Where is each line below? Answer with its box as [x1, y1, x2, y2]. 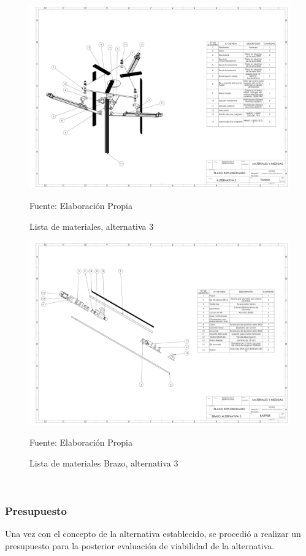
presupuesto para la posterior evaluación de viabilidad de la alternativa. [5, 539, 275, 552]
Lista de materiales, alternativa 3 [29, 219, 154, 232]
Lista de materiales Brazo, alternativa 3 [29, 456, 178, 469]
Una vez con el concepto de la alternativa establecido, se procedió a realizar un [5, 527, 301, 539]
